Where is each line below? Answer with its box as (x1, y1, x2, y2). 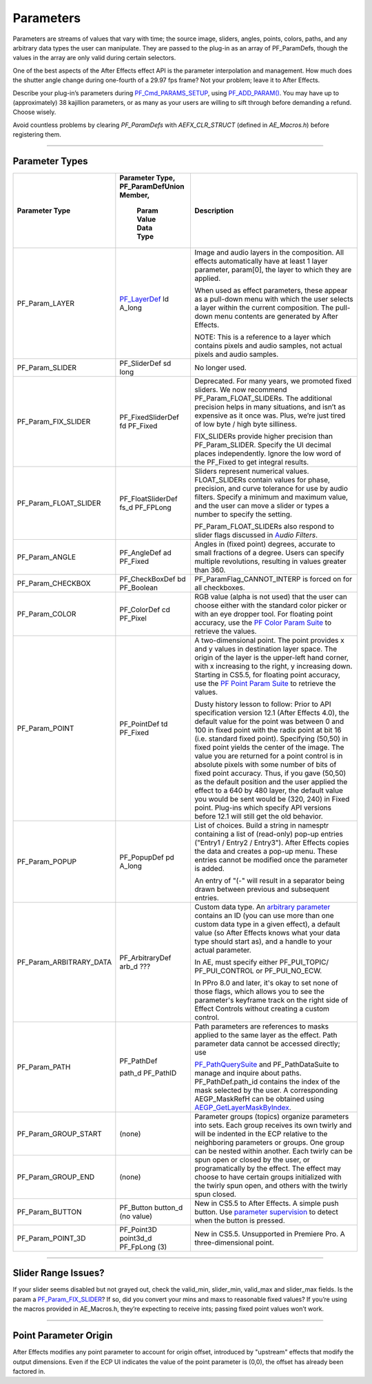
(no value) (119, 1211, 153, 1221)
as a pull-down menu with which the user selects (194, 294, 354, 304)
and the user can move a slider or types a (194, 500, 330, 510)
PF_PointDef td (119, 719, 168, 728)
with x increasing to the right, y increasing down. (194, 661, 353, 671)
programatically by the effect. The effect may (194, 1163, 341, 1173)
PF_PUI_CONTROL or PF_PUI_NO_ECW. (194, 966, 322, 975)
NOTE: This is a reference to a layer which (194, 332, 331, 342)
